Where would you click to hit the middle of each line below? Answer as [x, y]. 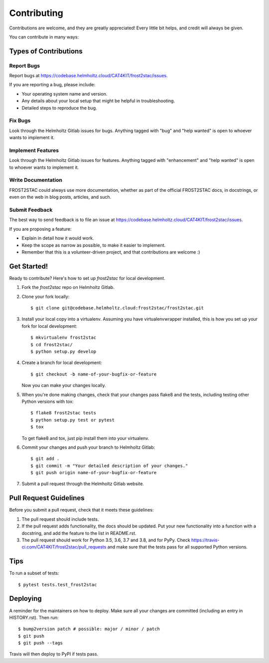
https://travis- [205, 540]
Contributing [36, 13]
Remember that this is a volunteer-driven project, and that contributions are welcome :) [111, 252]
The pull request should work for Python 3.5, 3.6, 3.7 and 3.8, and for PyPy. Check [106, 540]
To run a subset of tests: [34, 573]
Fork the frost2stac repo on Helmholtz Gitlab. [68, 287]
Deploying [25, 598]
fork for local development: [49, 326]
